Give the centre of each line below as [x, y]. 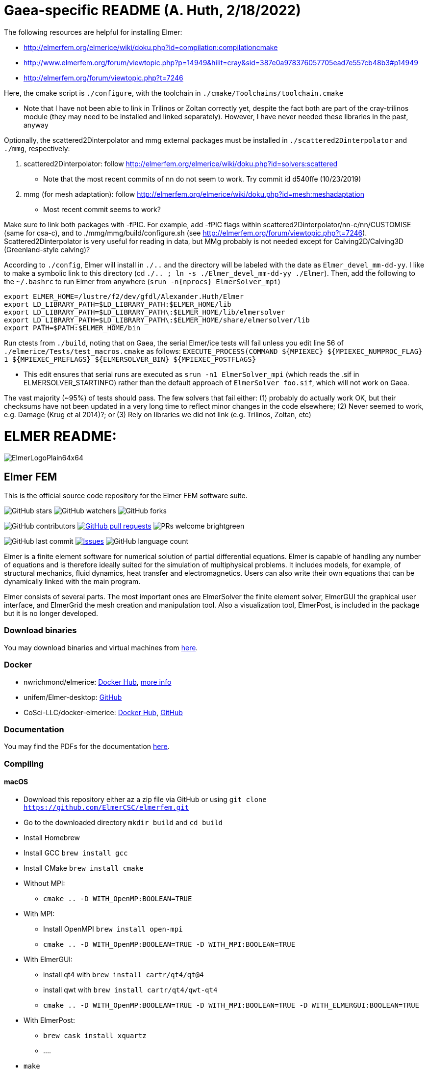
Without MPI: [44, 883]
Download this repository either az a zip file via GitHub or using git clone [145, 799]
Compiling [24, 763]
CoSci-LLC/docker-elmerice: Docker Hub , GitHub [103, 712]
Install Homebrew [52, 837]
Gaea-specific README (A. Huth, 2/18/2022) [152, 10]
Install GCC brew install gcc [76, 853]
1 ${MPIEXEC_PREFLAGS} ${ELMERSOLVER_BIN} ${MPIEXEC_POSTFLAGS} [130, 359]
